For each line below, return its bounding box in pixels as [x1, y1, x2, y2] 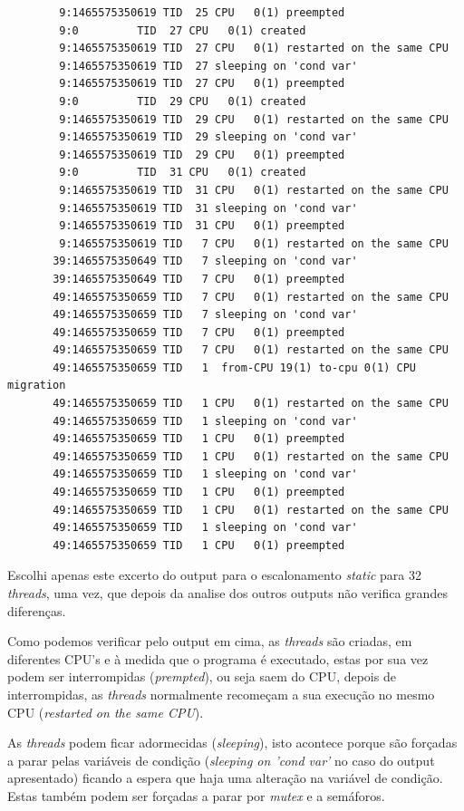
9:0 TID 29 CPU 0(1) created [59, 94, 306, 108]
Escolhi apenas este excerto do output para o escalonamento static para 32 [7, 565, 422, 584]
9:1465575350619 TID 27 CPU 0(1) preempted [59, 77, 345, 91]
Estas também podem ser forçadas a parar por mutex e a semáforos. [7, 786, 385, 805]
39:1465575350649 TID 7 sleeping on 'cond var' [53, 255, 358, 268]
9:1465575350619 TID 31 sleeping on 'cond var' [59, 201, 358, 215]
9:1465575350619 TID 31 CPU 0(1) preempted [59, 219, 345, 233]
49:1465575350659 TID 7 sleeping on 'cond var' [53, 308, 358, 322]
